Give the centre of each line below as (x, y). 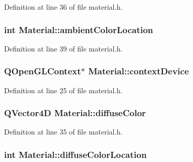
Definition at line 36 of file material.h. (64, 7)
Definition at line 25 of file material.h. (64, 90)
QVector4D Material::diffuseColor (75, 113)
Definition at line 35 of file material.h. (64, 132)
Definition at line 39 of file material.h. (64, 48)
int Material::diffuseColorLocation (76, 154)
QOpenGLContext (43, 71)
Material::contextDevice (139, 71)
